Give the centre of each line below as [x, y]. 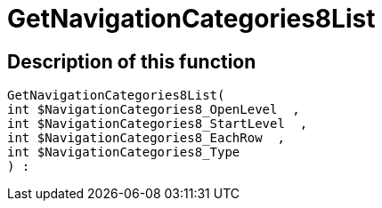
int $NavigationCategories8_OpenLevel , [154, 110]
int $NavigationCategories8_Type [124, 152]
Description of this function [132, 61]
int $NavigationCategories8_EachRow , [146, 138]
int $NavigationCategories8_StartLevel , [158, 124]
